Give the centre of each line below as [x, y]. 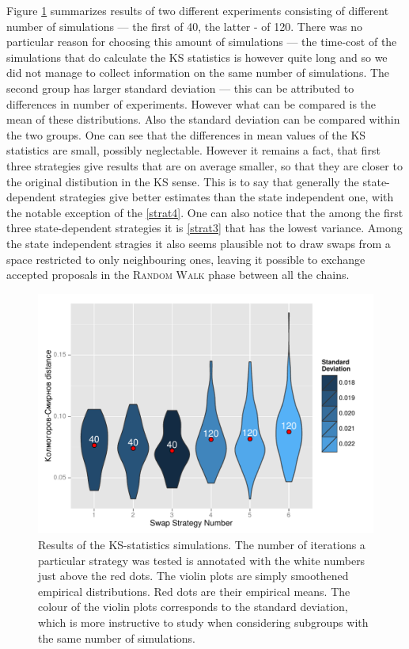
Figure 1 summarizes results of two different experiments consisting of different [198, 10]
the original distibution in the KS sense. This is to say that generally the [183, 181]
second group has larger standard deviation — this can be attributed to [180, 88]
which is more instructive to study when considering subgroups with [203, 622]
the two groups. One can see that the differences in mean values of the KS [186, 134]
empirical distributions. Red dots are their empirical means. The [194, 591]
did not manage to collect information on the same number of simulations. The [198, 73]
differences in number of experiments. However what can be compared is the [191, 103]
